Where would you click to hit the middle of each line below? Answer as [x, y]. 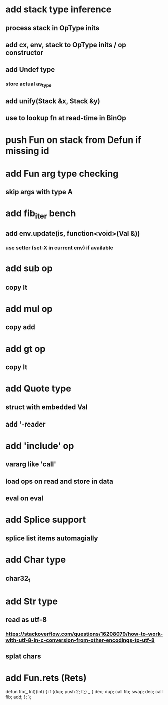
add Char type [36, 560]
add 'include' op [40, 446]
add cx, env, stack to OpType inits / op [66, 44]
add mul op [29, 308]
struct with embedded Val [46, 407]
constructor [24, 52]
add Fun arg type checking [62, 173]
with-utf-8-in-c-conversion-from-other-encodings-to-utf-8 [80, 640]
